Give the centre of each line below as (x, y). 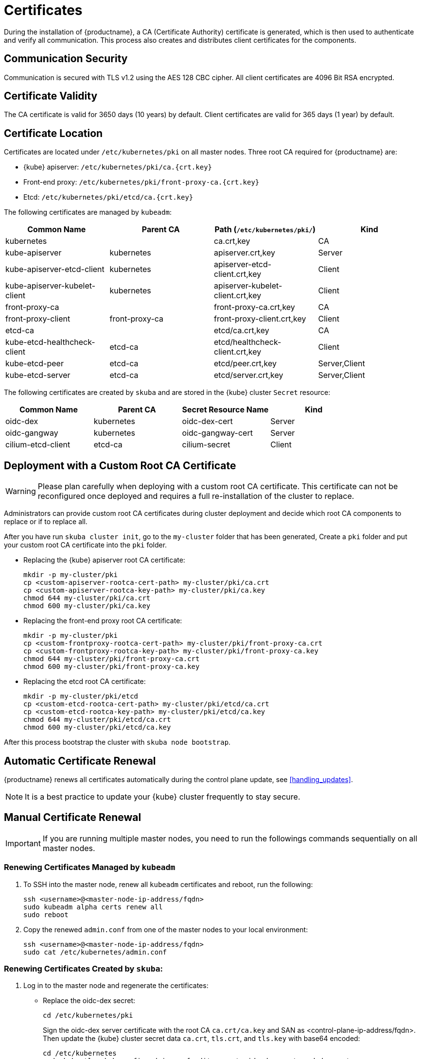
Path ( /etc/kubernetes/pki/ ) (265, 230)
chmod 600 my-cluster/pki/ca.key (87, 606)
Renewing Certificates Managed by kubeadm (90, 867)
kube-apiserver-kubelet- (51, 286)
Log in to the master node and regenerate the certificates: (116, 986)
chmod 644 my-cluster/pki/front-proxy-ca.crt (112, 659)
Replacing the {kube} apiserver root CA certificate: (104, 560)
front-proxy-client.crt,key (260, 319)
